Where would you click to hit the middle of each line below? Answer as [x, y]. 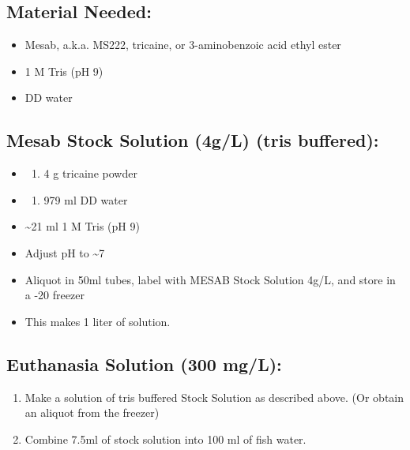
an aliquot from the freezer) [92, 412]
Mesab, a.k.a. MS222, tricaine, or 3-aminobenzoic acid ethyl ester [183, 45]
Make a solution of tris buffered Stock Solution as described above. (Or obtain [214, 397]
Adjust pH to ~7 [65, 252]
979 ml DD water [86, 199]
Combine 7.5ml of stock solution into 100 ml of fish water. [166, 439]
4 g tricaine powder [90, 173]
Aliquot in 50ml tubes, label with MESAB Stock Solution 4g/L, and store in [210, 279]
